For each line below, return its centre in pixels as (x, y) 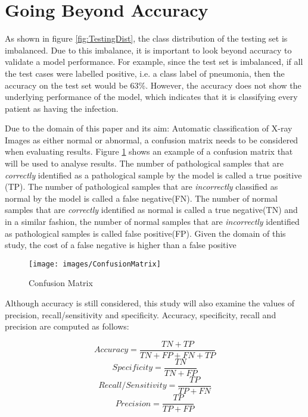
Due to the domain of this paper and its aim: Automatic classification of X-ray (149, 128)
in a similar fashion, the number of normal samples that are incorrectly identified (152, 222)
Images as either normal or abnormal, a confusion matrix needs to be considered (152, 139)
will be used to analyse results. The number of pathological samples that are (144, 163)
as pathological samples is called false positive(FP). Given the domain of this (145, 233)
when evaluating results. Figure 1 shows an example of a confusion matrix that (149, 151)
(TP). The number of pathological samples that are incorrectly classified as (141, 186)
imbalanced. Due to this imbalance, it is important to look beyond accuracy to (148, 50)
